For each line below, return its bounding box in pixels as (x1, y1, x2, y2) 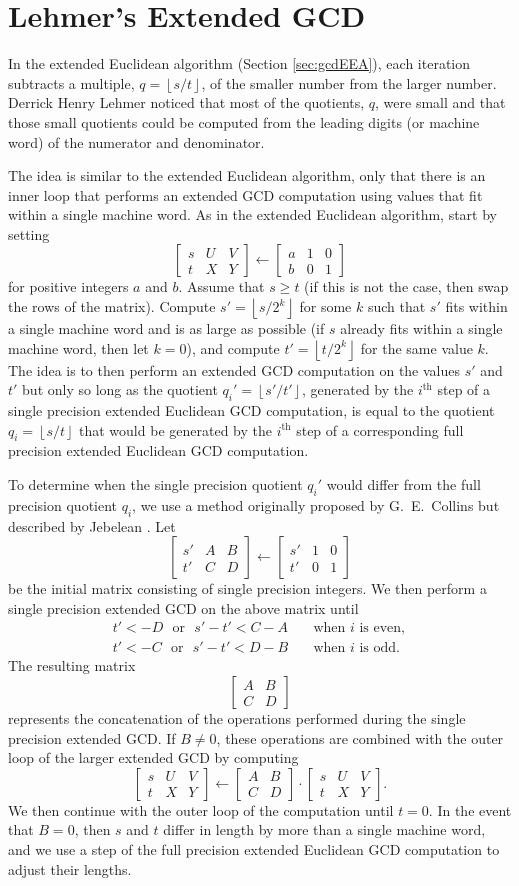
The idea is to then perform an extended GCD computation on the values (8, 359, 461, 380)
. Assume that (178, 276, 265, 297)
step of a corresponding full (296, 419, 464, 440)
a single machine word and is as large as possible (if (8, 318, 325, 339)
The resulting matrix (8, 655, 136, 676)
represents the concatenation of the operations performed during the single (8, 708, 466, 729)
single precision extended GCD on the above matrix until (8, 597, 359, 618)
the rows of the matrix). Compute (8, 296, 216, 317)
